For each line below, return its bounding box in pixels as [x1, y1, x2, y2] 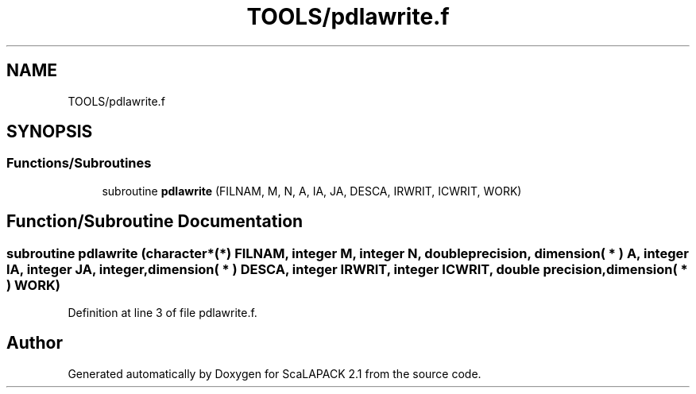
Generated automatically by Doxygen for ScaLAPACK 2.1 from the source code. [68, 366, 481, 380]
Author [6, 333, 63, 353]
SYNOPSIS [6, 122, 93, 142]
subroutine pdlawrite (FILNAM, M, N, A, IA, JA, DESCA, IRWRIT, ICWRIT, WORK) [102, 183, 522, 198]
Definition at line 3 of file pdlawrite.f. [68, 306, 257, 320]
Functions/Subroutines [6, 155, 152, 172]
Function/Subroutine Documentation [6, 211, 304, 232]
